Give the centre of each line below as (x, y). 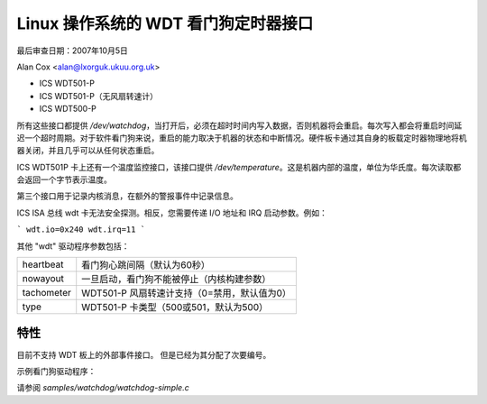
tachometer (46, 293)
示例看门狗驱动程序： (56, 371)
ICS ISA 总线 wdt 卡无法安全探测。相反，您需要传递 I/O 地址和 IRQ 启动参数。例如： (172, 213)
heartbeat (43, 264)
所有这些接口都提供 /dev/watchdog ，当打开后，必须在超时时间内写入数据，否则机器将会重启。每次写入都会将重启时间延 (239, 125)
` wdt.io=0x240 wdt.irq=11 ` (81, 230)
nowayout (43, 279)
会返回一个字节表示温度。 (64, 179)
